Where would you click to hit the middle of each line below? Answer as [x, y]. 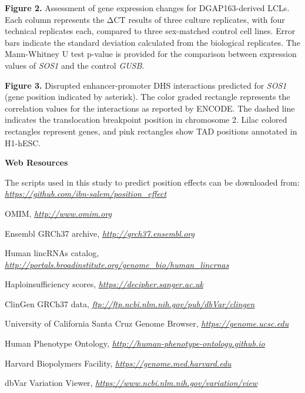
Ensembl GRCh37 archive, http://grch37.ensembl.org [100, 233]
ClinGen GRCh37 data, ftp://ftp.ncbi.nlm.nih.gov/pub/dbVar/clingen [130, 303]
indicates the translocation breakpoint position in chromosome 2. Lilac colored [146, 120]
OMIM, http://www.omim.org [58, 213]
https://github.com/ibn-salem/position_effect [86, 194]
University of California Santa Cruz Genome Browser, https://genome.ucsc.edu [147, 323]
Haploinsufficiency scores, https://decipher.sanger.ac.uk [104, 284]
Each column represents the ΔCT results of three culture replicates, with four [145, 19]
